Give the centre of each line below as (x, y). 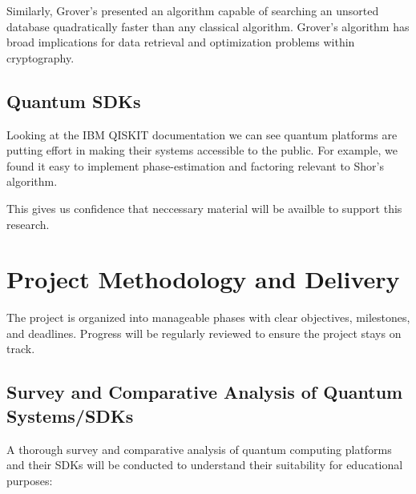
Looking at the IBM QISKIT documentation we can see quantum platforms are (202, 134)
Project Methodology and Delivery (203, 279)
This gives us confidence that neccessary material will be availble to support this (204, 208)
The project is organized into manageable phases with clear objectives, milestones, (208, 317)
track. (21, 349)
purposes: (30, 480)
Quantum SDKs (74, 100)
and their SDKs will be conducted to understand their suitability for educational (205, 465)
